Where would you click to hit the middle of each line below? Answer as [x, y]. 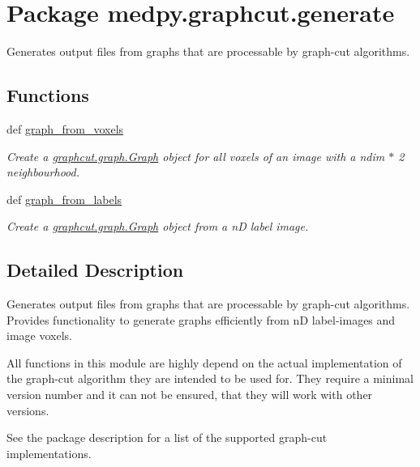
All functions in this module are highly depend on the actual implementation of [204, 362]
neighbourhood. [43, 172]
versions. [28, 410]
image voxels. [39, 335]
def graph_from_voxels [65, 128]
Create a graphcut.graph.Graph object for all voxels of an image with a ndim [196, 156]
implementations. [49, 453]
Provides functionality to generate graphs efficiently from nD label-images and [201, 319]
